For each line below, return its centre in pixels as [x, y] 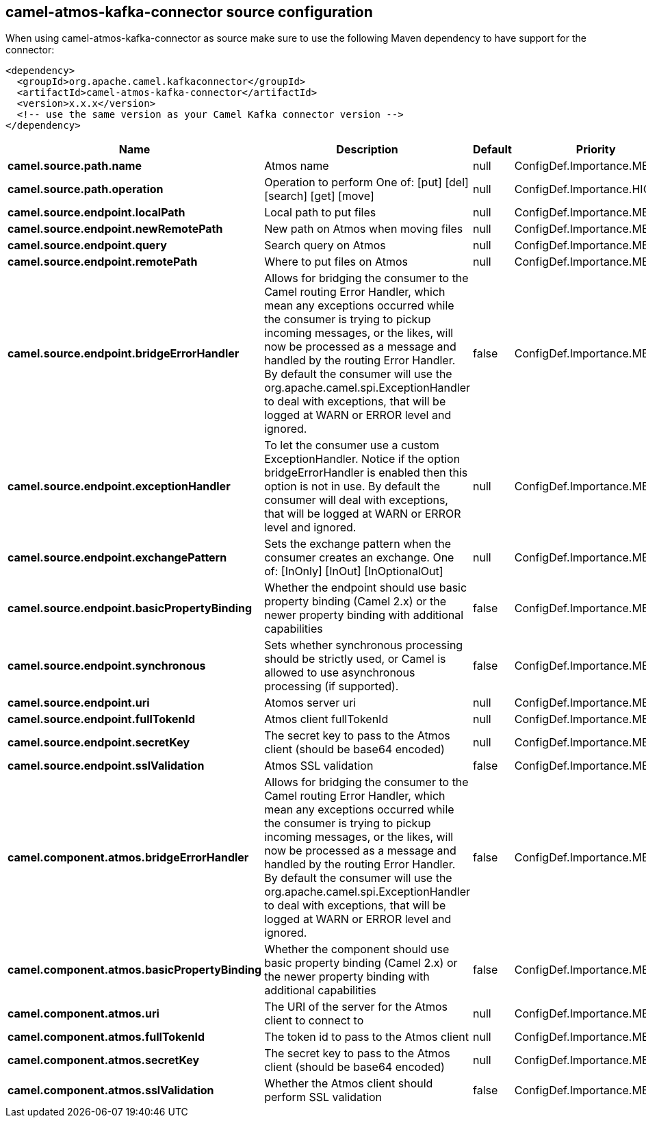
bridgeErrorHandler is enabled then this [366, 473]
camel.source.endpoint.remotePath [103, 262]
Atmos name [297, 166]
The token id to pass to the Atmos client [366, 1037]
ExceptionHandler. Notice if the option [362, 459]
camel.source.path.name [75, 166]
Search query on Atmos [325, 245]
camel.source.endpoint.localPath [96, 213]
